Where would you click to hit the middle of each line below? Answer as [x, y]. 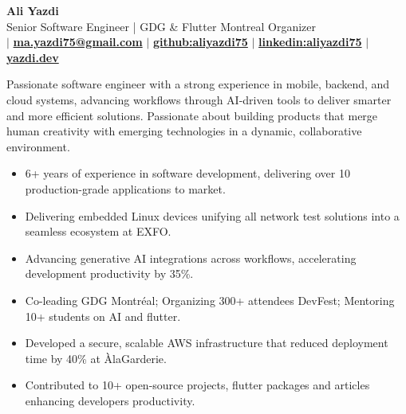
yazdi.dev [33, 57]
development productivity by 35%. [109, 273]
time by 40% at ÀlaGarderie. [96, 358]
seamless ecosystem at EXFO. [98, 231]
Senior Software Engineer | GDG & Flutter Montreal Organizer [162, 26]
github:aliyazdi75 [200, 42]
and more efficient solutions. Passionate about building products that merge [192, 115]
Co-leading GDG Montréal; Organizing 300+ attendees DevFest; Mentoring [210, 300]
